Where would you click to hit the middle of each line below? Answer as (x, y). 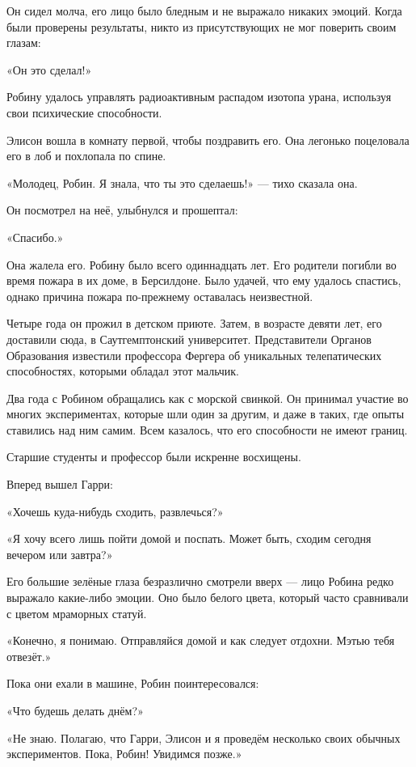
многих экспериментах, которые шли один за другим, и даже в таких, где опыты (206, 414)
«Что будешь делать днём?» (75, 710)
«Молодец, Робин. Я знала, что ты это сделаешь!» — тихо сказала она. (182, 182)
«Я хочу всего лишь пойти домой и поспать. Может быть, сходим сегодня (189, 538)
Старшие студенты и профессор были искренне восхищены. (154, 457)
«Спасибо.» (35, 237)
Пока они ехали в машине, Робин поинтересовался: (133, 683)
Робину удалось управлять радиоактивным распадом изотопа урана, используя (199, 97)
